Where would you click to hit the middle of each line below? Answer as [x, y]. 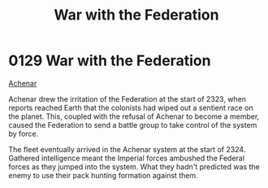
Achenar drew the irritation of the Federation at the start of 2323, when [127, 98]
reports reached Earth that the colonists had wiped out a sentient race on [131, 107]
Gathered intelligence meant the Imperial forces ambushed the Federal [127, 158]
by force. [24, 133]
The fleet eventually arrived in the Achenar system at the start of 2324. [127, 149]
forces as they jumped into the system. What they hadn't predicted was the [134, 166]
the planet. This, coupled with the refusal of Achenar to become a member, [134, 116]
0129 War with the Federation [110, 61]
